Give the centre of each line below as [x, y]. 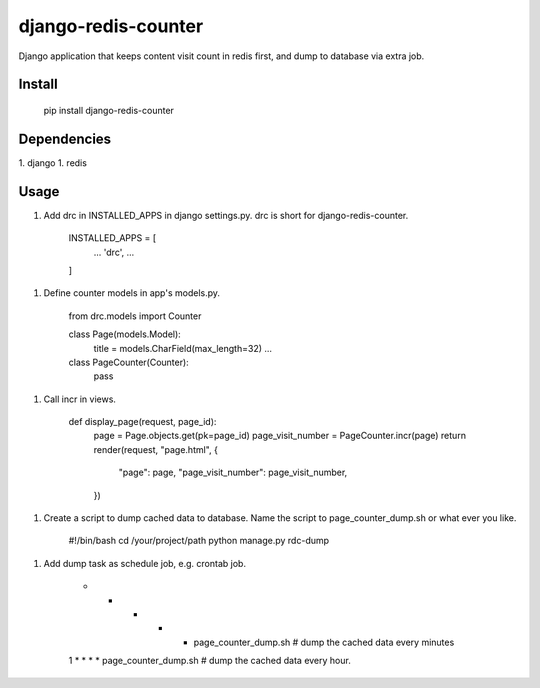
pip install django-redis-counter [109, 110]
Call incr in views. [80, 399]
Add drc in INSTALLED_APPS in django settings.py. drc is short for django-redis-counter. [226, 215]
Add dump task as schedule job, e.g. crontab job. [145, 563]
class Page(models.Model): [125, 334]
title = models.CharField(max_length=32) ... [183, 348]
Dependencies [65, 138]
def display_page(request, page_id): [142, 422]
